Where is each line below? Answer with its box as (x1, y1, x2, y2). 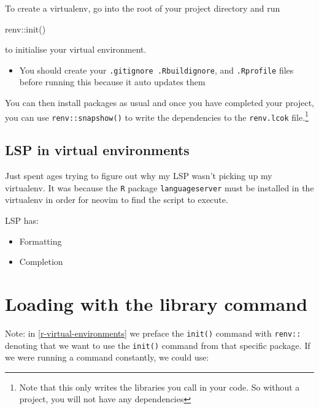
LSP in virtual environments (5, 140, 190, 159)
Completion (19, 255, 63, 268)
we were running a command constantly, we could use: (5, 351, 209, 364)
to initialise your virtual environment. (5, 43, 147, 56)
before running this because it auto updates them (19, 75, 206, 88)
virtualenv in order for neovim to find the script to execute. (5, 193, 228, 206)
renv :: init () (5, 22, 46, 35)
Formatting (19, 234, 62, 247)
